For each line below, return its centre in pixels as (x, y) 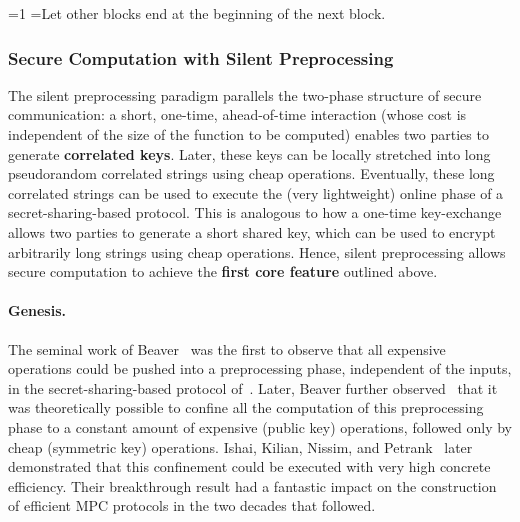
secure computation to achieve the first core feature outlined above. (223, 271)
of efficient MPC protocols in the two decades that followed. (192, 505)
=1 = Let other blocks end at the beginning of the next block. (197, 13)
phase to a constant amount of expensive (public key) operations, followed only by (260, 426)
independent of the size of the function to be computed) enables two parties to (248, 134)
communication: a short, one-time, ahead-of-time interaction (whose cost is (237, 114)
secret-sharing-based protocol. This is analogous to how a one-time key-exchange (255, 212)
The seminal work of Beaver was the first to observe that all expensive (227, 348)
